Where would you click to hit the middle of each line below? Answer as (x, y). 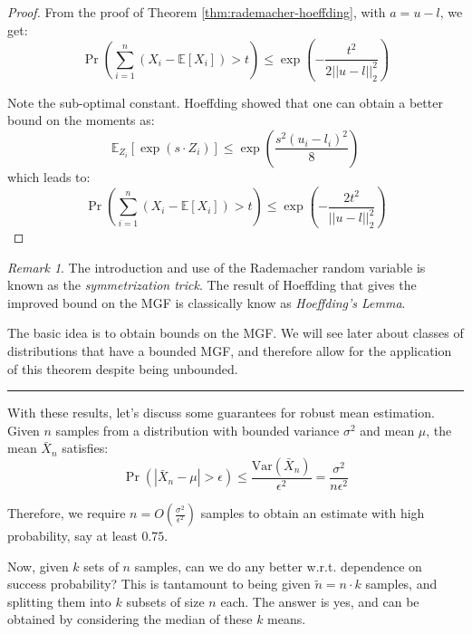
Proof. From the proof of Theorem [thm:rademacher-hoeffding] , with (197, 12)
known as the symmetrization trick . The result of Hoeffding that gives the (212, 285)
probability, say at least (72, 535)
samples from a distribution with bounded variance (197, 430)
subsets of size (165, 601)
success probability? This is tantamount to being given (159, 584)
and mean (387, 430)
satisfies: (85, 448)
